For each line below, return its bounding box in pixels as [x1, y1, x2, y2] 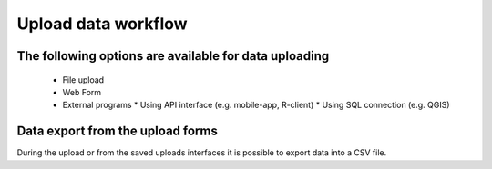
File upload [62, 74, 105, 85]
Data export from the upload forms [16, 124, 218, 139]
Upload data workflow [16, 14, 188, 34]
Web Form [62, 86, 102, 97]
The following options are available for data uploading [16, 48, 330, 64]
